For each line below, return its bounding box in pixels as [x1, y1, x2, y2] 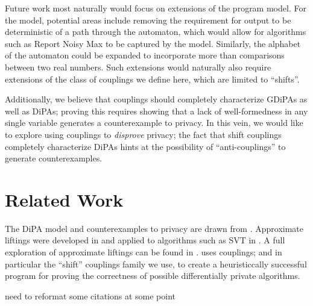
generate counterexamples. [5, 152, 103, 164]
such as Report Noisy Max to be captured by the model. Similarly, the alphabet [5, 37, 301, 49]
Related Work [5, 187, 124, 211]
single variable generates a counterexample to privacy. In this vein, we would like [5, 116, 303, 129]
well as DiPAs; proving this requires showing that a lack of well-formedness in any [5, 104, 308, 117]
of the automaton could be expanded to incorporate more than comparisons [5, 49, 285, 61]
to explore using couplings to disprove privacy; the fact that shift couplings [5, 128, 282, 140]
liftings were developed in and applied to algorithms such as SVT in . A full [5, 234, 285, 246]
